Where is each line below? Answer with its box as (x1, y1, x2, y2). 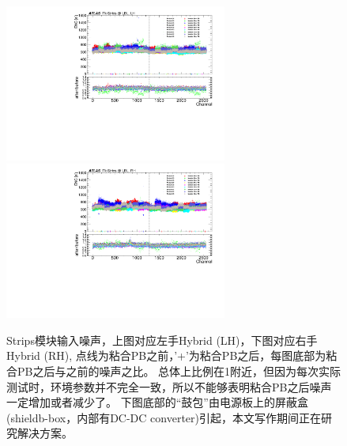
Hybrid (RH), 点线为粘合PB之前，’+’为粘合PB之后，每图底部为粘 (6, 347, 338, 364)
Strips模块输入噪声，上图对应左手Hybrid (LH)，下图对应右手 (6, 331, 318, 348)
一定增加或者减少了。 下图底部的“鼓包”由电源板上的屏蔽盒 (6, 394, 308, 410)
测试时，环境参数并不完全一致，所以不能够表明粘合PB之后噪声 (6, 378, 332, 395)
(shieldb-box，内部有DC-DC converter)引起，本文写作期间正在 (6, 409, 321, 425)
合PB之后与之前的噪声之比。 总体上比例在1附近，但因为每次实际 (6, 362, 341, 379)
